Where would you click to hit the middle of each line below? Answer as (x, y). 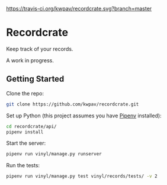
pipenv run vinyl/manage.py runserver (54, 154)
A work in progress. (30, 60)
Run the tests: (23, 165)
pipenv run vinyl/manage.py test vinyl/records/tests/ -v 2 (82, 176)
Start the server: (26, 143)
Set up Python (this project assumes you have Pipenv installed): (84, 116)
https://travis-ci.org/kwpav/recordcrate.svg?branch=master (79, 9)
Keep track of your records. (40, 49)
